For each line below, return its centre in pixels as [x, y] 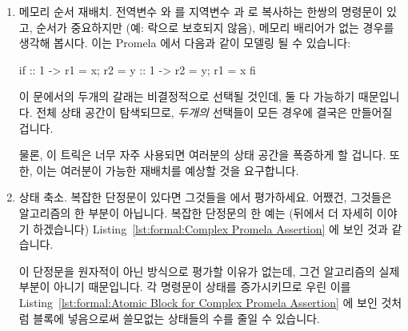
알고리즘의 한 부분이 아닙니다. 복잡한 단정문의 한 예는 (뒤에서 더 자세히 [196, 212]
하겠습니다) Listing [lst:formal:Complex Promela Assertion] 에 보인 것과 [210, 228]
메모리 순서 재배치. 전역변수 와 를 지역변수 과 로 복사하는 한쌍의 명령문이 [201, 11]
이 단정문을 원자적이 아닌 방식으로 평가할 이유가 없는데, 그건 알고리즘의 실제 [209, 271]
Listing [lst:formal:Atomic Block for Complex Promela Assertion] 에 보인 [198, 302]
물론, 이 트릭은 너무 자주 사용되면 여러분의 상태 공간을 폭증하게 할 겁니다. [202, 155]
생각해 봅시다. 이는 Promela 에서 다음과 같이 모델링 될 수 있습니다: [185, 43]
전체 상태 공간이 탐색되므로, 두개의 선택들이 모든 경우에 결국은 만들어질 [214, 112]
